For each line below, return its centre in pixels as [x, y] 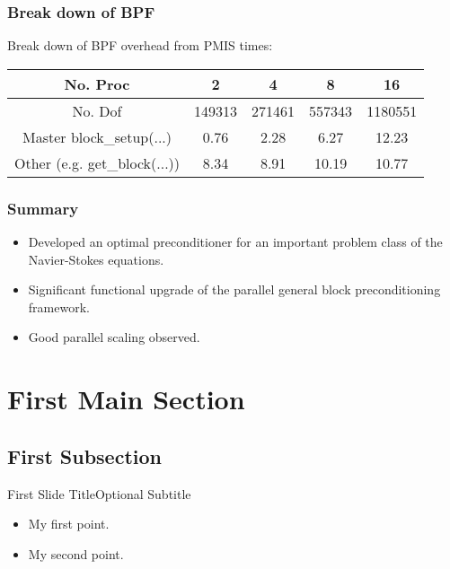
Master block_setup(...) [97, 136]
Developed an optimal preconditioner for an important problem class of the [235, 242]
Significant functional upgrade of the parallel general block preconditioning [234, 289]
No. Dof [97, 110]
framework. [59, 306]
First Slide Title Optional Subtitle [99, 493]
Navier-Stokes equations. [96, 259]
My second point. [76, 553]
